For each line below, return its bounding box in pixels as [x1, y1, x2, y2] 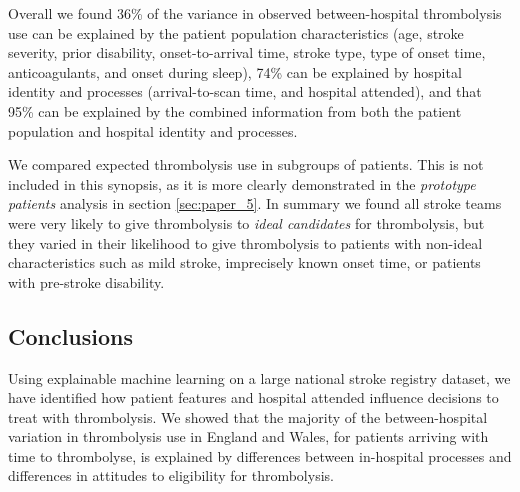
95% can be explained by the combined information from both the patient [8, 100, 462, 121]
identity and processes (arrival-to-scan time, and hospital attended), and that [8, 81, 482, 102]
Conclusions [8, 320, 134, 351]
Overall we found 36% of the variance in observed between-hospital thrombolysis [8, 3, 502, 23]
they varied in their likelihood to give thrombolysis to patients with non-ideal [8, 232, 483, 253]
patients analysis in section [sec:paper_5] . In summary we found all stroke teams [8, 193, 502, 214]
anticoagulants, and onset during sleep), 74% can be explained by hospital [8, 61, 462, 82]
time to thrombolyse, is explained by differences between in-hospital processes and [8, 445, 512, 466]
